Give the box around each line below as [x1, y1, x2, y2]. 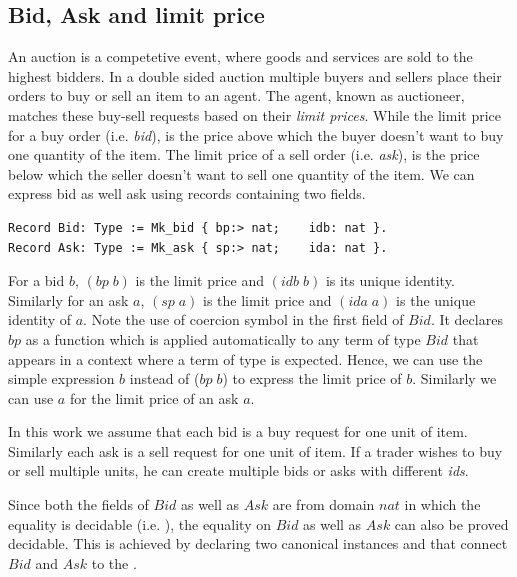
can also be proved [394, 513, 509, 534]
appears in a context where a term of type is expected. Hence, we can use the [8, 348, 483, 369]
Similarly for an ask [8, 289, 129, 310]
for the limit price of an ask [69, 387, 239, 408]
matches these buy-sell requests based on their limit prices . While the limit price [8, 104, 501, 125]
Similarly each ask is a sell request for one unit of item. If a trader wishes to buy [8, 440, 503, 461]
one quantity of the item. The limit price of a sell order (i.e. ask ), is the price [8, 144, 480, 165]
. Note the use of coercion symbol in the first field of [83, 309, 404, 330]
